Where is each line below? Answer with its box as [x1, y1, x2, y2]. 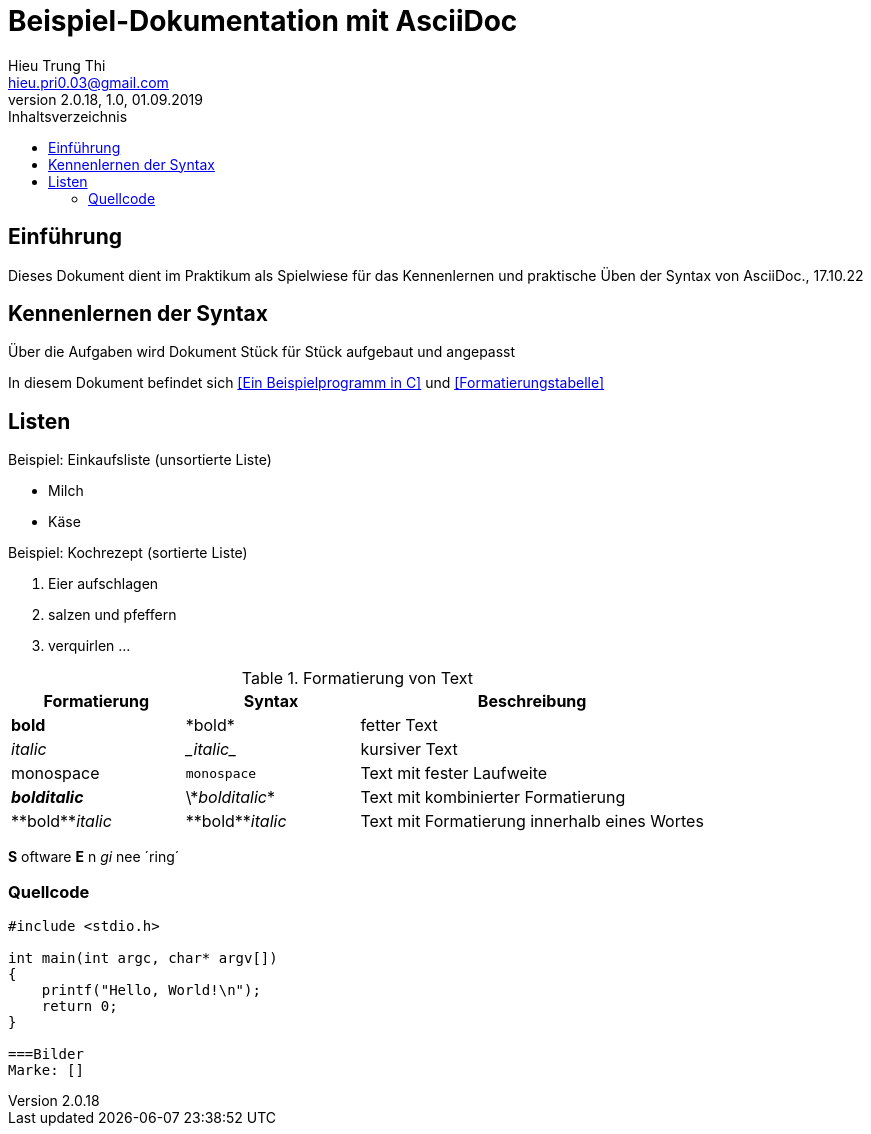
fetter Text [360, 715, 438, 736]
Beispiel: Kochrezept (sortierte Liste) [8, 544, 248, 562]
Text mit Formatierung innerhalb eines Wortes [360, 811, 704, 832]
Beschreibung [477, 691, 587, 712]
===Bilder [8, 1046, 84, 1063]
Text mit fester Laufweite [360, 763, 548, 784]
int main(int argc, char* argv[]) [8, 950, 278, 967]
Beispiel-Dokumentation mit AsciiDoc [8, 4, 518, 38]
